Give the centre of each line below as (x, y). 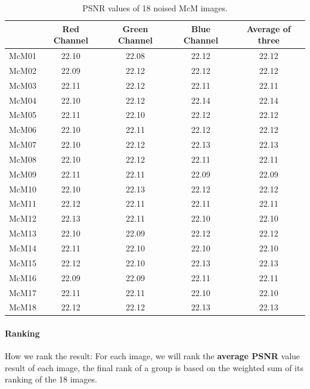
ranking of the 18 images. (51, 379)
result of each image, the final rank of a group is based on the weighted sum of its (154, 367)
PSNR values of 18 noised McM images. (155, 8)
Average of (269, 28)
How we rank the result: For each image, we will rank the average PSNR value (153, 356)
